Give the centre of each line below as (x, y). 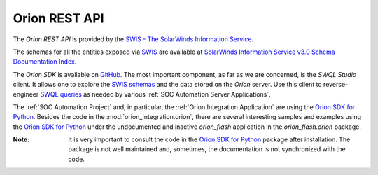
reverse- (336, 85)
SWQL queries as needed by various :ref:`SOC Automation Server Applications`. (155, 94)
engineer (26, 94)
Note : (21, 139)
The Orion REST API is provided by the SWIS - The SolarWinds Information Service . (133, 39)
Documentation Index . (45, 62)
